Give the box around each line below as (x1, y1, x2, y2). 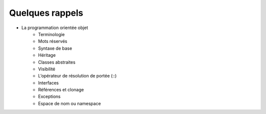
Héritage (38, 52, 56, 58)
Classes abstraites (38, 59, 76, 65)
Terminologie (38, 31, 65, 37)
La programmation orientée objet (21, 25, 88, 31)
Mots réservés (38, 38, 67, 44)
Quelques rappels (9, 7, 84, 18)
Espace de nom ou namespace (38, 100, 101, 106)
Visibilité (38, 66, 56, 72)
